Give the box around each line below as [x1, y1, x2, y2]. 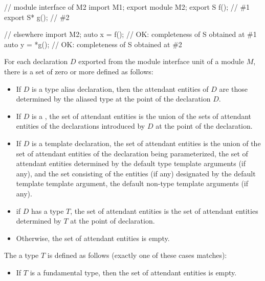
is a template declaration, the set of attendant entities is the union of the [32, 137, 261, 148]
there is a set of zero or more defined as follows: [4, 66, 153, 76]
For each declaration [4, 56, 68, 67]
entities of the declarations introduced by [16, 121, 145, 131]
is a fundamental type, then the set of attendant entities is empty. [30, 267, 237, 277]
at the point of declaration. [70, 215, 155, 226]
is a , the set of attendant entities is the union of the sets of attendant [32, 110, 252, 121]
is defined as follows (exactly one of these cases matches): [47, 250, 227, 260]
